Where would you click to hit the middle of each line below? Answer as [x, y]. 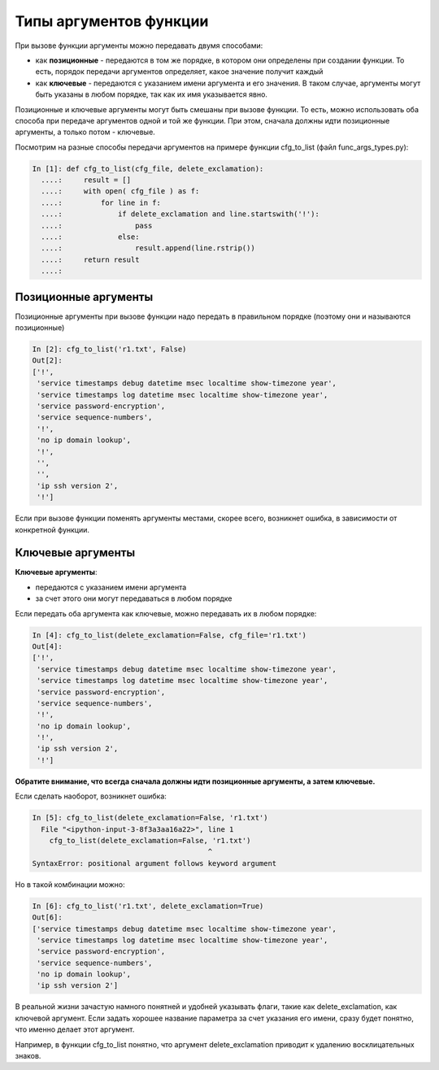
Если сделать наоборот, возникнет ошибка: [91, 796]
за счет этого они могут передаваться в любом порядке [134, 598]
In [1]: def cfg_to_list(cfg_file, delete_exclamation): [148, 168]
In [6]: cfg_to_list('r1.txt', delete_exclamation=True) [148, 906]
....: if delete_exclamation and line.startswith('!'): [180, 214]
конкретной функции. [52, 529]
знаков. [28, 1056]
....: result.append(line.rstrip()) [148, 248]
